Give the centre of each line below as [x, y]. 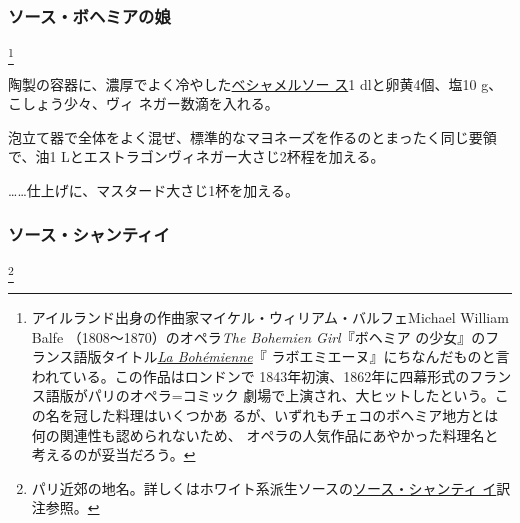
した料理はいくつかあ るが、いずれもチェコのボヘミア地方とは [293, 415]
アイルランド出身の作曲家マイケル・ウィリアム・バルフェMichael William [270, 317]
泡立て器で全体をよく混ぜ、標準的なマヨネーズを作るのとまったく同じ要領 [252, 136]
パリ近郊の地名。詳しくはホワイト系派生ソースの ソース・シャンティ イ [264, 487]
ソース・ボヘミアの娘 [89, 15]
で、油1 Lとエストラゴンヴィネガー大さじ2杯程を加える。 [196, 156]
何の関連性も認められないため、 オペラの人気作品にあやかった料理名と [265, 434]
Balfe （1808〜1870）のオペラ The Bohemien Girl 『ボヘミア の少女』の [258, 336]
